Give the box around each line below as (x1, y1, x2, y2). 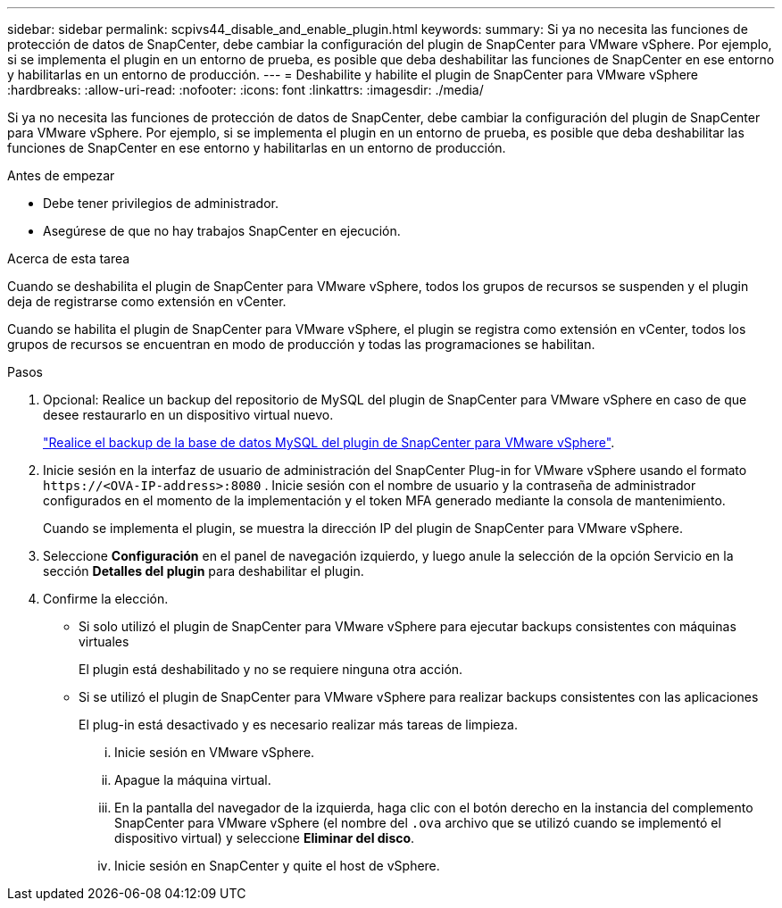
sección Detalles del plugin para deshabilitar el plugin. (43, 563, 364, 579)
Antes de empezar (7, 168, 115, 183)
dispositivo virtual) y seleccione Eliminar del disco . (114, 830, 415, 846)
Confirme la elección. (43, 591, 169, 606)
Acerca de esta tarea (7, 251, 130, 266)
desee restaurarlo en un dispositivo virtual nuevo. (43, 407, 334, 422)
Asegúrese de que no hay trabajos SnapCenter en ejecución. (43, 223, 401, 238)
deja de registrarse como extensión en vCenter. (7, 294, 287, 309)
